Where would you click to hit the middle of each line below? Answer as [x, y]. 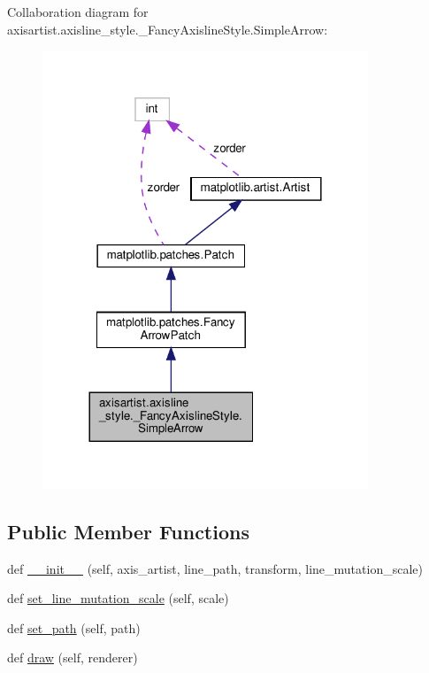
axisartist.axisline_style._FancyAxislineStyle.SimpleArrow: [168, 29]
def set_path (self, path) [74, 627]
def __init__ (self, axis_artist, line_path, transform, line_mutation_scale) [215, 568]
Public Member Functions [128, 531]
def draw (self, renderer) [73, 658]
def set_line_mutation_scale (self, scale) [118, 598]
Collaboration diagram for [78, 12]
